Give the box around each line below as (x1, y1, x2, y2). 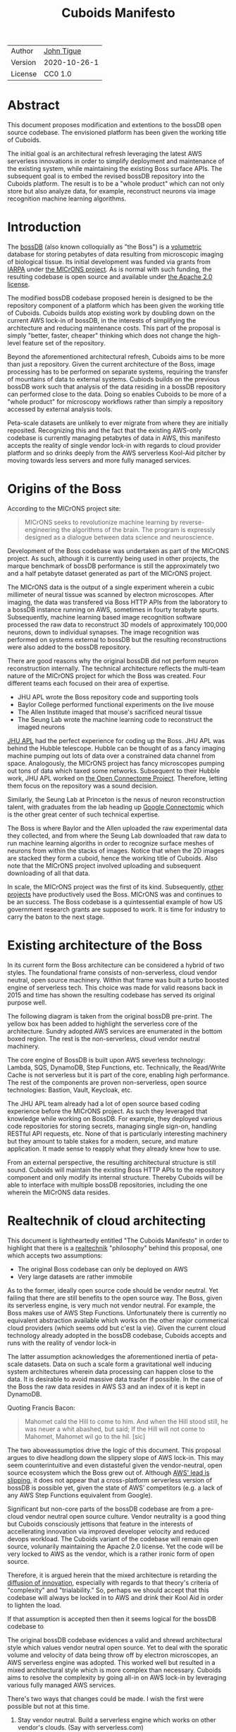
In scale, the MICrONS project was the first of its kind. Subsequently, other (7, 883, 224, 891)
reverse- (179, 518, 205, 526)
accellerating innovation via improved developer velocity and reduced (7, 1527, 210, 1536)
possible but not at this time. (7, 1702, 90, 1710)
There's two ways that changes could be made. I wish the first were (7, 1694, 204, 1703)
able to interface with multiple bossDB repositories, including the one (7, 1180, 208, 1189)
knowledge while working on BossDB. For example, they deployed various (7, 1114, 223, 1122)
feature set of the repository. (22, 339, 106, 348)
